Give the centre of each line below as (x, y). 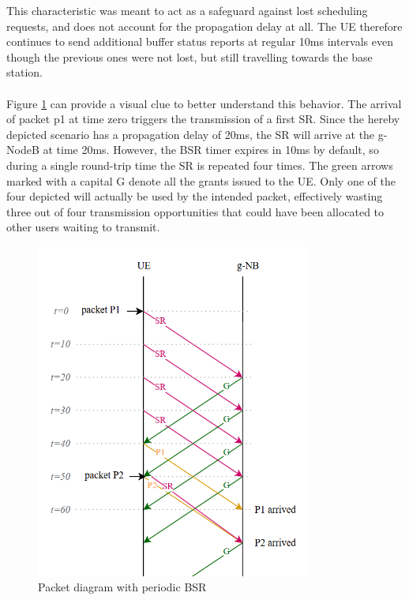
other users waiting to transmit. (83, 227)
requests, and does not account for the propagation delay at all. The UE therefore (204, 26)
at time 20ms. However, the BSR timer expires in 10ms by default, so (211, 150)
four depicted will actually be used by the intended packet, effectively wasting (195, 196)
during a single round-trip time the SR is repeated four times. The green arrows (200, 165)
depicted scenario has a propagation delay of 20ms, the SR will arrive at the (191, 134)
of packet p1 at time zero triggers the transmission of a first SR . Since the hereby (203, 119)
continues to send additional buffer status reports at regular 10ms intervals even (200, 41)
